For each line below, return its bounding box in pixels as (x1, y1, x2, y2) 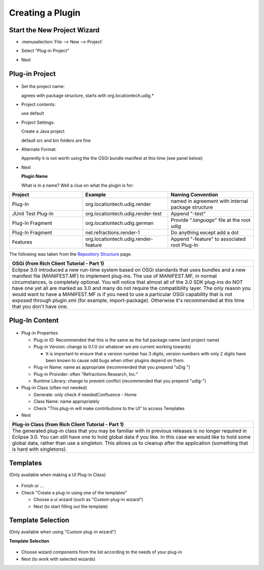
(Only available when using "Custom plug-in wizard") (9, 529, 116, 535)
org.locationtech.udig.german (85, 219, 154, 226)
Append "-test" (171, 210, 206, 217)
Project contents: (21, 102, 56, 108)
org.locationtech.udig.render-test (85, 210, 162, 217)
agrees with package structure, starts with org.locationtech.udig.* (21, 92, 154, 98)
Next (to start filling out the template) (33, 504, 108, 509)
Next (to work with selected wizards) (21, 556, 95, 562)
